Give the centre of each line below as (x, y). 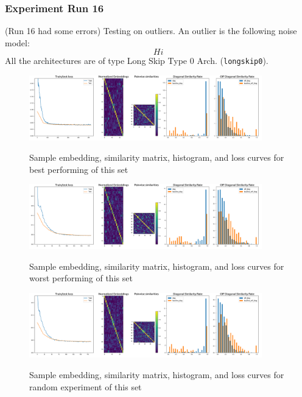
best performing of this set (79, 169)
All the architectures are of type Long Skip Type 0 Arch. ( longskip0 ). (137, 61)
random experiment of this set (86, 386)
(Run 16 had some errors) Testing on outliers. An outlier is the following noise (151, 31)
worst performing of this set (81, 278)
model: (17, 42)
